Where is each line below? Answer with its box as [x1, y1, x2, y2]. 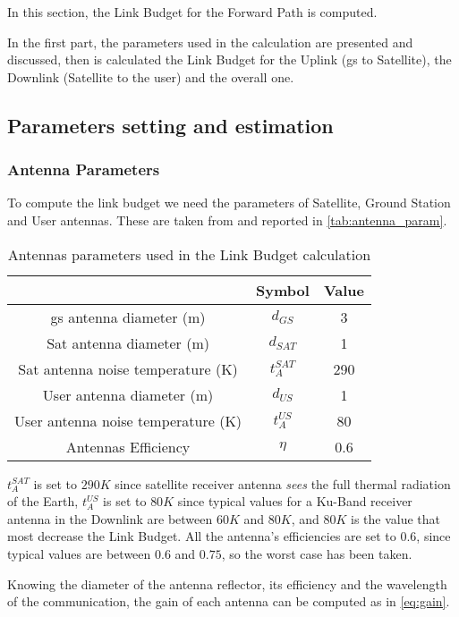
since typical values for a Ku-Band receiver [177, 492, 412, 511]
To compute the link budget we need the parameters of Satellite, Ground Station [7, 193, 451, 212]
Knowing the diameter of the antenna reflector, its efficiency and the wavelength [7, 574, 447, 593]
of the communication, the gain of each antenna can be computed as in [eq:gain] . [7, 592, 450, 611]
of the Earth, [7, 492, 79, 511]
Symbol [256, 279, 310, 300]
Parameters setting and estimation [7, 111, 334, 139]
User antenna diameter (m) [42, 384, 214, 405]
